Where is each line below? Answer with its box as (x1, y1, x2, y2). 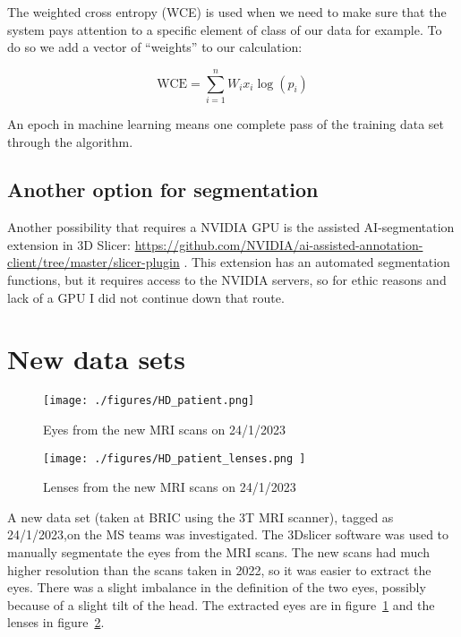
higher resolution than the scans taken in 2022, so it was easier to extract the (7, 560, 431, 579)
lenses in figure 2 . (7, 613, 105, 632)
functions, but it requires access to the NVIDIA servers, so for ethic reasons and (7, 271, 447, 289)
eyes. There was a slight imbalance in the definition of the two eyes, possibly (7, 578, 426, 597)
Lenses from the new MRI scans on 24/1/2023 (43, 478, 296, 496)
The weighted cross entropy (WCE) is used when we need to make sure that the (7, 3, 447, 21)
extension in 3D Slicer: (7, 235, 131, 254)
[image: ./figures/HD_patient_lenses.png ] (43, 452, 306, 465)
